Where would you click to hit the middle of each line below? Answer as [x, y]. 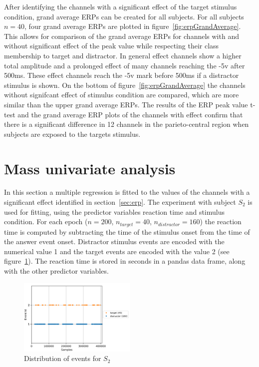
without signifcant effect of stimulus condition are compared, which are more [122, 95]
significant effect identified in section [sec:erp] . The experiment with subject [120, 202]
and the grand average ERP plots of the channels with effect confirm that [130, 114]
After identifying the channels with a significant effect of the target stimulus [121, 6]
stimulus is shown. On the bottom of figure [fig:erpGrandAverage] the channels [125, 85]
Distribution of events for [63, 358]
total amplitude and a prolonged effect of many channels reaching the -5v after [125, 65]
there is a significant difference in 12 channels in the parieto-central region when [127, 124]
